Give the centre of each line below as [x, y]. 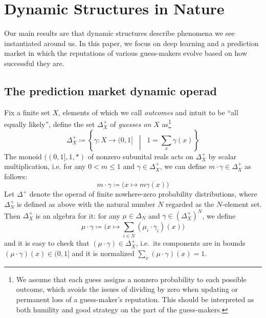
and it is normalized [103, 253]
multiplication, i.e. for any [45, 166]
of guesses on [131, 124]
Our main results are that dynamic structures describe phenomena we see [119, 33]
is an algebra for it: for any [78, 215]
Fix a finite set [27, 112]
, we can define [183, 166]
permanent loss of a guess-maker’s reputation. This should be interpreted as [135, 299]
